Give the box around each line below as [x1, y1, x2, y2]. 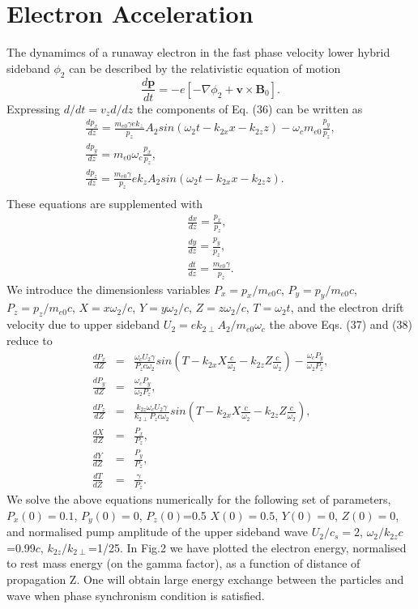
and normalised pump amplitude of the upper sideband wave [6, 523, 309, 540]
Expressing [6, 100, 61, 117]
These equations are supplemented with [6, 195, 203, 212]
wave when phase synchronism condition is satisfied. [6, 586, 265, 603]
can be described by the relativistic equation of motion [69, 59, 341, 76]
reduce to [6, 331, 53, 348]
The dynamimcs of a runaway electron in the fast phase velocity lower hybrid [6, 44, 390, 61]
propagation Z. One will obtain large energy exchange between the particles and [6, 570, 404, 587]
